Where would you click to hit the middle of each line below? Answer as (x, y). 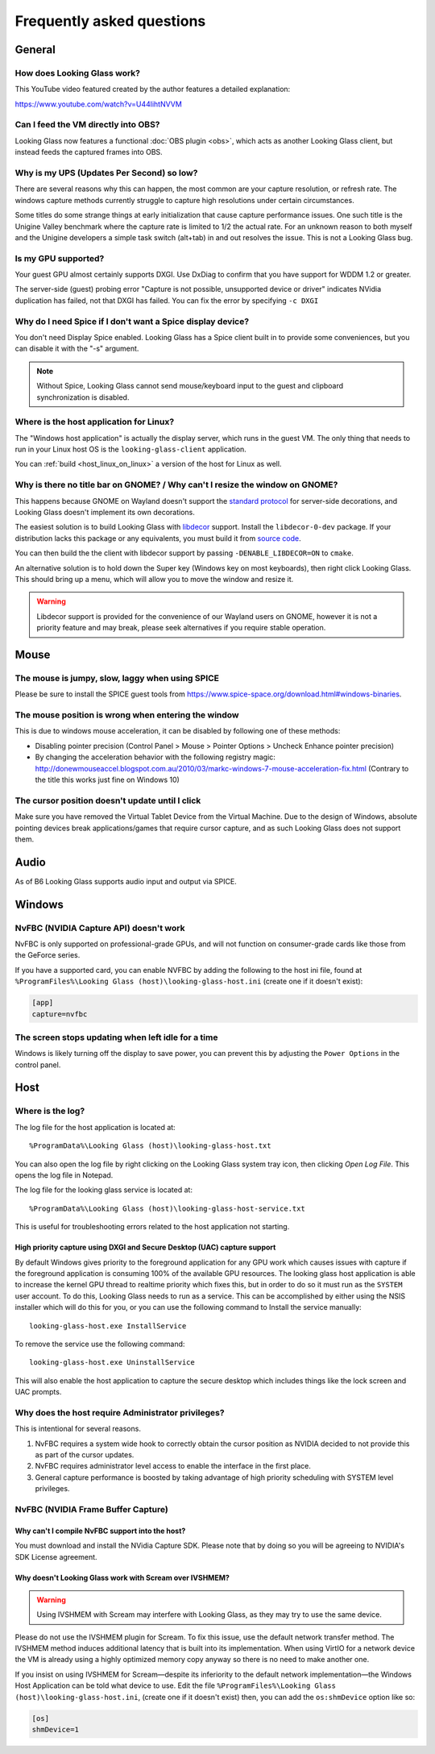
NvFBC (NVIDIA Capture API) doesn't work (100, 928)
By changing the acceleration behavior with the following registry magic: (155, 757)
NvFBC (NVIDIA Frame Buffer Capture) (91, 1509)
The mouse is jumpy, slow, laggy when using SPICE (117, 678)
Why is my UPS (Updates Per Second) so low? (106, 173)
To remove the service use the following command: (100, 1344)
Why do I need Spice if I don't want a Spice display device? (132, 321)
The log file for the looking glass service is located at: (104, 1190)
